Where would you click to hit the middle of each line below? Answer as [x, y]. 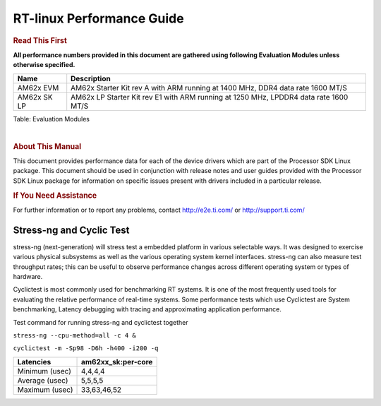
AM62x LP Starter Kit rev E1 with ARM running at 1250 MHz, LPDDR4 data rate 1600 [210, 97]
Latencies [34, 362]
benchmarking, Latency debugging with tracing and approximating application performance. [147, 309]
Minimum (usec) [44, 371]
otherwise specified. [44, 65]
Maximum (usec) [45, 390]
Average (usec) [43, 380]
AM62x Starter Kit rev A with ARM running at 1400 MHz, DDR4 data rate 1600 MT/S [209, 88]
